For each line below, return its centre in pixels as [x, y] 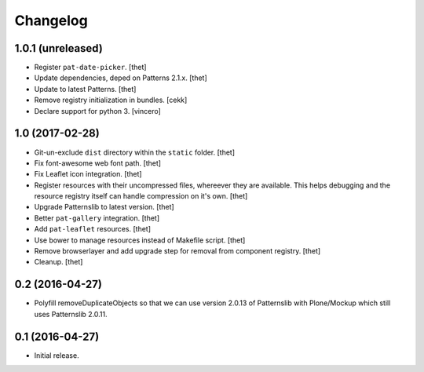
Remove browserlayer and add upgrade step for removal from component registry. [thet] [177, 251]
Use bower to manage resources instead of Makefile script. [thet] [140, 240]
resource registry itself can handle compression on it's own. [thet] [141, 196]
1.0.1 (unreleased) [59, 48]
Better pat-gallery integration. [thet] [97, 218]
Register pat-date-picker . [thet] [90, 67]
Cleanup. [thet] [58, 262]
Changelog [51, 20]
